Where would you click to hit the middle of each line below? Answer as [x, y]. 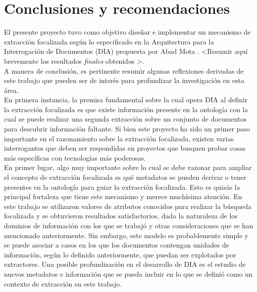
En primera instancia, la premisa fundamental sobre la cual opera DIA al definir [126, 100]
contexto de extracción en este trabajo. [63, 283]
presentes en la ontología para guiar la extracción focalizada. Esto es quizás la [122, 187]
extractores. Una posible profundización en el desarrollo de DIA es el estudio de [125, 264]
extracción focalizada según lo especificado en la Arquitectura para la [109, 41]
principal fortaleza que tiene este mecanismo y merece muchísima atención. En [123, 196]
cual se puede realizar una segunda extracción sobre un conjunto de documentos [126, 119]
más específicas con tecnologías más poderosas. [75, 157]
